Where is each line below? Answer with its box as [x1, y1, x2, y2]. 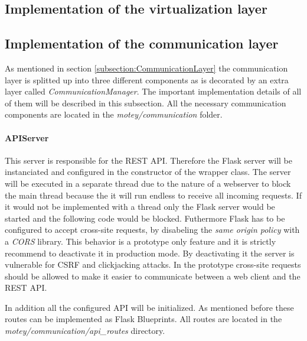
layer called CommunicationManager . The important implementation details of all [5, 85, 302, 98]
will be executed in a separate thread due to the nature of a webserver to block [5, 177, 291, 189]
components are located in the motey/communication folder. [5, 108, 223, 121]
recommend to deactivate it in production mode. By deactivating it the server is [5, 246, 295, 259]
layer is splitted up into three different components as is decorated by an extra [5, 73, 289, 86]
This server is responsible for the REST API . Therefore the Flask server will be [5, 154, 292, 166]
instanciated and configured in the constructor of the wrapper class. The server [5, 165, 291, 178]
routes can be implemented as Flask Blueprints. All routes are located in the [5, 313, 282, 325]
